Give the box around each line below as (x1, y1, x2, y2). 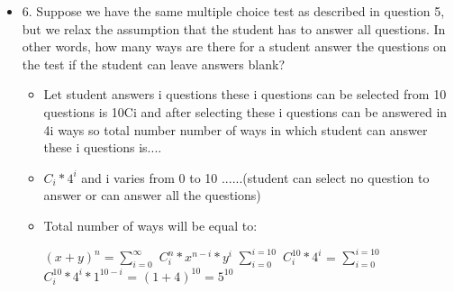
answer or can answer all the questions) (43, 186, 261, 205)
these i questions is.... (43, 138, 162, 157)
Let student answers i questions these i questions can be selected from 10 (43, 85, 447, 104)
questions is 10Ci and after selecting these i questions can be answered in (43, 102, 448, 121)
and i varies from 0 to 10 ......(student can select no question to (81, 168, 430, 187)
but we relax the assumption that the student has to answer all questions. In (22, 19, 446, 38)
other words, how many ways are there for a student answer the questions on (22, 37, 447, 56)
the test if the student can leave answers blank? (22, 54, 285, 73)
